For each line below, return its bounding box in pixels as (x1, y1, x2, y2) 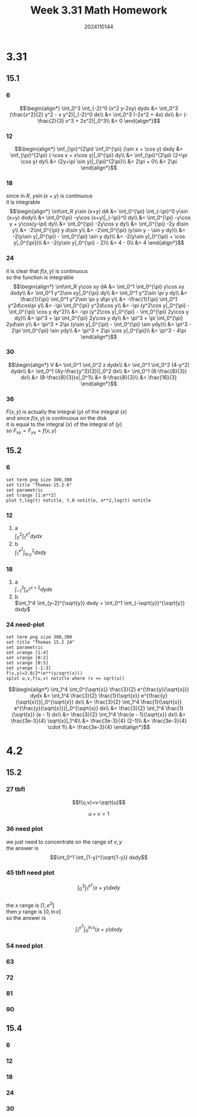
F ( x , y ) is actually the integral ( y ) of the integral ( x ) (6, 408, 128, 415)
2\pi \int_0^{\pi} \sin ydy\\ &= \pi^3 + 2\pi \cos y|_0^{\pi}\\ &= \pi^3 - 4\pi (11, 327, 186, 334)
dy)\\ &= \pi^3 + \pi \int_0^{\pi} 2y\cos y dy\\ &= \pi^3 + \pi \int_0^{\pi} (14, 314, 183, 321)
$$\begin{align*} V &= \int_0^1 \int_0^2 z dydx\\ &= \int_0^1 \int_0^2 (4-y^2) (8, 361, 190, 368)
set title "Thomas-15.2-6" (6, 482, 72, 488)
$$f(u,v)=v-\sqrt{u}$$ (72, 799, 126, 806)
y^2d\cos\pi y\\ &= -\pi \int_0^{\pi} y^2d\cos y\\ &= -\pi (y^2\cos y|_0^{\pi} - (8, 302, 190, 309)
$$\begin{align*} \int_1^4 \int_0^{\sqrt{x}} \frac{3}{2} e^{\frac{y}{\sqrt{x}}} (8, 686, 189, 693)
